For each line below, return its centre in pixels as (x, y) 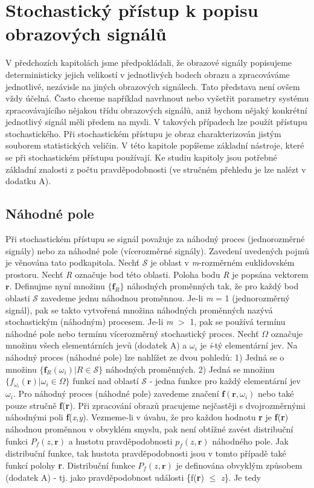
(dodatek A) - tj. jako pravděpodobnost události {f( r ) (105, 477)
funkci (17, 441)
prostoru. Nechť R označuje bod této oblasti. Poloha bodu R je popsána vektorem (157, 274)
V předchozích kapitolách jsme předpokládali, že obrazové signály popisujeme (149, 63)
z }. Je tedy (241, 477)
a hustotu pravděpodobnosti (120, 441)
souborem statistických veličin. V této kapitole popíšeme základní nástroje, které (155, 145)
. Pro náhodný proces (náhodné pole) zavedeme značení (116, 393)
